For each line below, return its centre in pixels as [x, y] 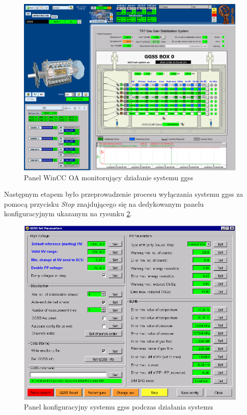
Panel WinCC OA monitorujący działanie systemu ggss [109, 177]
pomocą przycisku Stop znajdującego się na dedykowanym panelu [104, 204]
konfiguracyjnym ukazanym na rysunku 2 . [68, 213]
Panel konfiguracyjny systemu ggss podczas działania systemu [119, 406]
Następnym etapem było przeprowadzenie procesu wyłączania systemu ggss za [123, 194]
